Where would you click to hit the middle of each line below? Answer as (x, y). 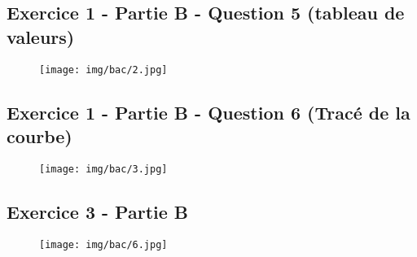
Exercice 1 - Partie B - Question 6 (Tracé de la (208, 112)
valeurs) (41, 36)
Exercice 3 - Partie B (98, 211)
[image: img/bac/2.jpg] (103, 70)
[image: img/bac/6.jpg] (103, 244)
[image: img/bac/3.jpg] (103, 169)
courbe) (40, 136)
